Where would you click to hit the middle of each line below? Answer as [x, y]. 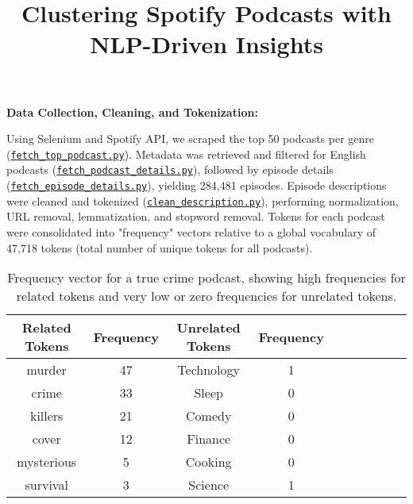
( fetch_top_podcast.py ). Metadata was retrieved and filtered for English [186, 154]
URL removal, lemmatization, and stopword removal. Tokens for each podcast [196, 216]
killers [46, 416]
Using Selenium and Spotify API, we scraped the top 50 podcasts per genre [191, 139]
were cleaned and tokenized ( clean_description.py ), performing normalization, [203, 200]
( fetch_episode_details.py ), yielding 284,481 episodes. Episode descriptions [197, 185]
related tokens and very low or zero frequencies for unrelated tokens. [206, 296]
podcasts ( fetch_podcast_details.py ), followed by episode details [170, 169]
